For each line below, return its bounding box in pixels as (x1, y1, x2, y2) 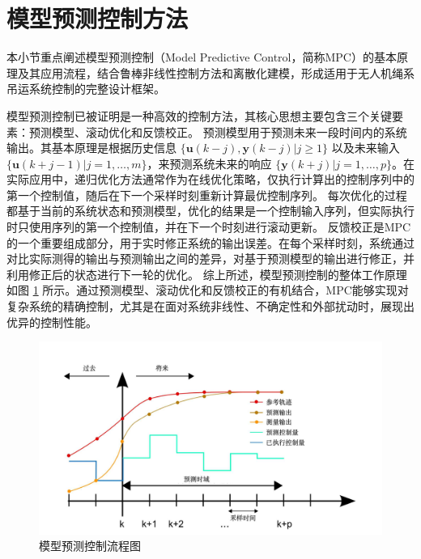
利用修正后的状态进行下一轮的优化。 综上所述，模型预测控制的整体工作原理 (6, 265, 407, 282)
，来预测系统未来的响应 (147, 155, 272, 172)
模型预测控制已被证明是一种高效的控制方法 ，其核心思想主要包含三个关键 (6, 107, 392, 124)
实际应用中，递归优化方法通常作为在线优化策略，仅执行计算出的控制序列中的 (6, 171, 415, 188)
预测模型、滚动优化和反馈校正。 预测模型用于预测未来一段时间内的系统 (28, 123, 407, 140)
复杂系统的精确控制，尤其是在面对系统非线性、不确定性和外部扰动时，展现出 (6, 298, 415, 315)
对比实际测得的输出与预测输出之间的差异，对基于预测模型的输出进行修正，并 (6, 250, 415, 267)
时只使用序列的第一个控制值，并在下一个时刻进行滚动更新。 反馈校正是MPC (6, 218, 411, 235)
